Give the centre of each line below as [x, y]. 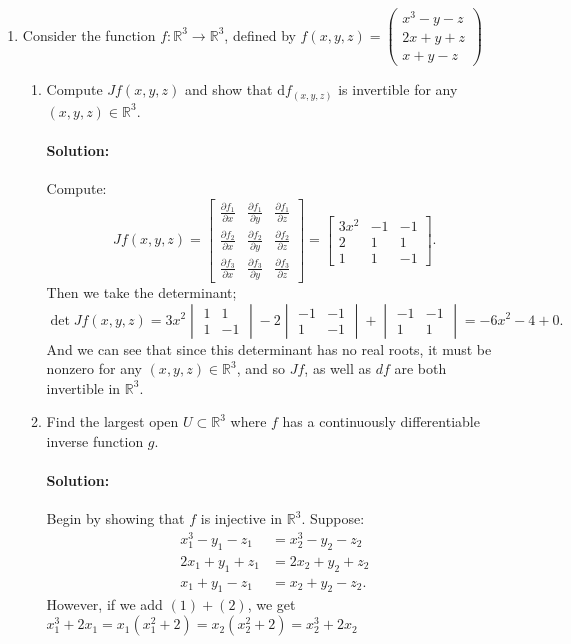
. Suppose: [333, 518]
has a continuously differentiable [381, 421]
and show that [228, 89]
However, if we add [104, 604]
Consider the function [89, 34]
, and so [261, 368]
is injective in [241, 518]
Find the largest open [112, 421]
